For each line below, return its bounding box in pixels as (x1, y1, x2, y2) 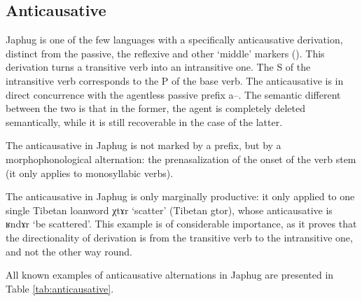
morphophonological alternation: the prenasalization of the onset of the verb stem (6, 151, 356, 166)
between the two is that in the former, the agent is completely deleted (6, 101, 305, 115)
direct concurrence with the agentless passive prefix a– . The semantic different (6, 87, 341, 101)
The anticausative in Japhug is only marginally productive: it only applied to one (6, 189, 355, 204)
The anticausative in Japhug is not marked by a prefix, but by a (6, 138, 281, 153)
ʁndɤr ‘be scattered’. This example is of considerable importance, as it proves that (6, 216, 357, 231)
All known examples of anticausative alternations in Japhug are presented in (6, 267, 334, 282)
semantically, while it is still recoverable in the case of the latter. (6, 114, 283, 129)
